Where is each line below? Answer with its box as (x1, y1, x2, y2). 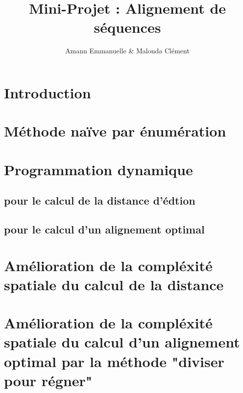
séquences (94, 17, 161, 37)
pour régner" (4, 370, 93, 390)
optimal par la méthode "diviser (4, 351, 224, 371)
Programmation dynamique (4, 159, 193, 179)
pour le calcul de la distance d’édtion (4, 193, 195, 208)
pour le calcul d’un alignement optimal (4, 222, 205, 237)
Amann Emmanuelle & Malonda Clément (65, 46, 190, 56)
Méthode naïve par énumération (4, 121, 226, 141)
